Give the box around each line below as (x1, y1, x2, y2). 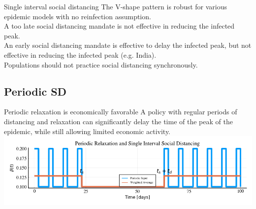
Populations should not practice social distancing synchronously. (4, 59, 198, 70)
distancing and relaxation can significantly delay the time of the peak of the (4, 116, 233, 126)
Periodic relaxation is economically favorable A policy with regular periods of (4, 106, 237, 117)
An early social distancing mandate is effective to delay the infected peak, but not (4, 40, 252, 50)
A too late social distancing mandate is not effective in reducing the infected (4, 21, 235, 31)
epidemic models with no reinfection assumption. (4, 11, 151, 21)
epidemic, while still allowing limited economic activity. (4, 126, 171, 136)
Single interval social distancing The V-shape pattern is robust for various (4, 1, 227, 11)
